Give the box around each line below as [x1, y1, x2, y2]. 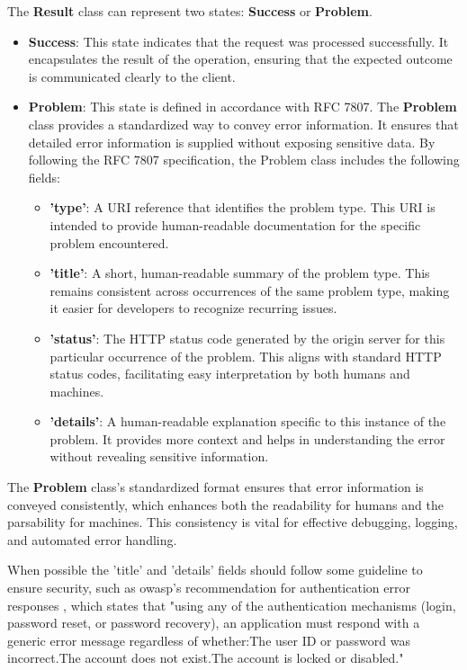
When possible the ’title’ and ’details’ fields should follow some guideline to [7, 560, 423, 579]
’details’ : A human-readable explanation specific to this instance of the [49, 412, 446, 431]
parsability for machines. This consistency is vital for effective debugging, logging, [7, 513, 458, 532]
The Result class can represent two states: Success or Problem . [7, 2, 373, 20]
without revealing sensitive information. [49, 447, 269, 466]
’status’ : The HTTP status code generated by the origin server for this [49, 328, 445, 347]
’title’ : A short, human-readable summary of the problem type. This [49, 264, 430, 282]
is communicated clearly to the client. [28, 67, 236, 85]
